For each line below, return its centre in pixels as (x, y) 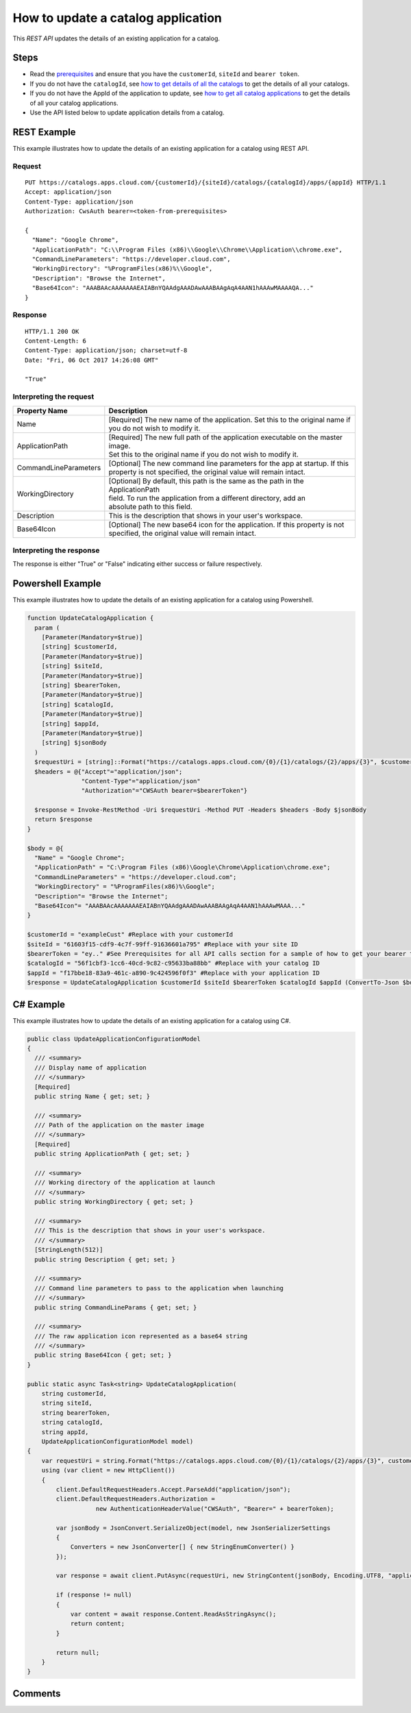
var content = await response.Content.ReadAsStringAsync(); (173, 1614)
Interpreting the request (53, 397)
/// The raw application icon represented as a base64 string (141, 1336)
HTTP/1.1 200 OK (52, 331)
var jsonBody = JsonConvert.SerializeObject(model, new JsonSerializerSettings (193, 1528)
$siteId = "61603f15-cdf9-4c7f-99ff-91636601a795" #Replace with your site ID (162, 944)
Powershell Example (57, 583)
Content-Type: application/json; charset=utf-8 (106, 350)
